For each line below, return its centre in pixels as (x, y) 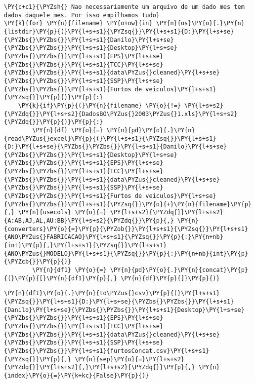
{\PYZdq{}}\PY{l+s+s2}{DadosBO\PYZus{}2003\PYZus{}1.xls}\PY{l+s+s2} (121, 114)
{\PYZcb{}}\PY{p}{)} (38, 262)
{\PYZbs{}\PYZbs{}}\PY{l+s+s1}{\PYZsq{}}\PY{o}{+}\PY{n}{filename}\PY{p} (128, 204)
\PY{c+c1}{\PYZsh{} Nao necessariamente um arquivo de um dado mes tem (124, 7)
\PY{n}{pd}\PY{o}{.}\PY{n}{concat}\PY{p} (179, 270)
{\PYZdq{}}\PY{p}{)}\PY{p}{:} (54, 122)
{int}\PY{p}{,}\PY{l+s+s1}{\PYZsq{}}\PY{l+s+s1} (85, 246)
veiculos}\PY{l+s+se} (181, 196)
